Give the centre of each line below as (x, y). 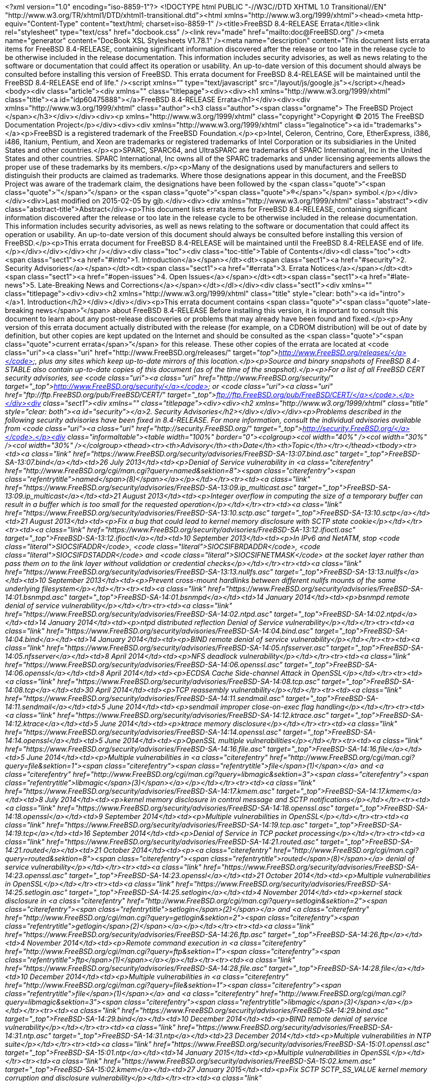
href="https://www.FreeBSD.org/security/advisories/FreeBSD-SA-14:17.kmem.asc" (140, 791)
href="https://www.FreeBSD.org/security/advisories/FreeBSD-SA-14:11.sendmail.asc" (144, 698)
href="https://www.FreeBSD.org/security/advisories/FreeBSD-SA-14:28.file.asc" (136, 968)
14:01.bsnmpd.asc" (36, 597)
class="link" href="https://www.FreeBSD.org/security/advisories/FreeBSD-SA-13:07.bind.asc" (185, 454)
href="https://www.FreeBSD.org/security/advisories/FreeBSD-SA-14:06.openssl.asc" (144, 665)
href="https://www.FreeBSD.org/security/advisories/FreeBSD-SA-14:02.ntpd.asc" (139, 614)
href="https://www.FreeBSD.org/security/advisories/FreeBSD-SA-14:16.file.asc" (135, 749)
